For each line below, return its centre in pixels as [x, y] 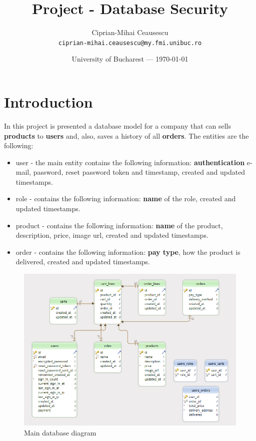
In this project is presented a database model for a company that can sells [117, 125]
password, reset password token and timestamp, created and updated [139, 172]
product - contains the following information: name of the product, [119, 225]
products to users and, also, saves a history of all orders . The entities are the [126, 135]
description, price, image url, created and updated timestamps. [112, 235]
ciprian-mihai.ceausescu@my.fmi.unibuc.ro [130, 43]
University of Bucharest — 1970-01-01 [130, 59]
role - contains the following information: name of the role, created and [126, 198]
